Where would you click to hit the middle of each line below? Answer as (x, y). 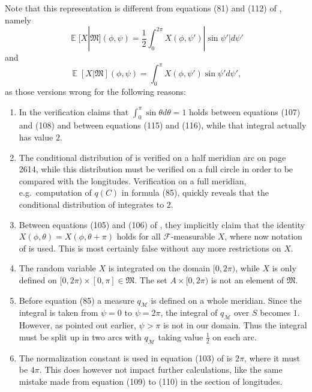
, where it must (272, 357)
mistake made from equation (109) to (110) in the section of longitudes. (151, 381)
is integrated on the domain (159, 268)
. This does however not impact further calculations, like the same (161, 369)
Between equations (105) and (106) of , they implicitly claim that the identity (162, 224)
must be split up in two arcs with (80, 336)
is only (284, 268)
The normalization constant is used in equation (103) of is (126, 357)
